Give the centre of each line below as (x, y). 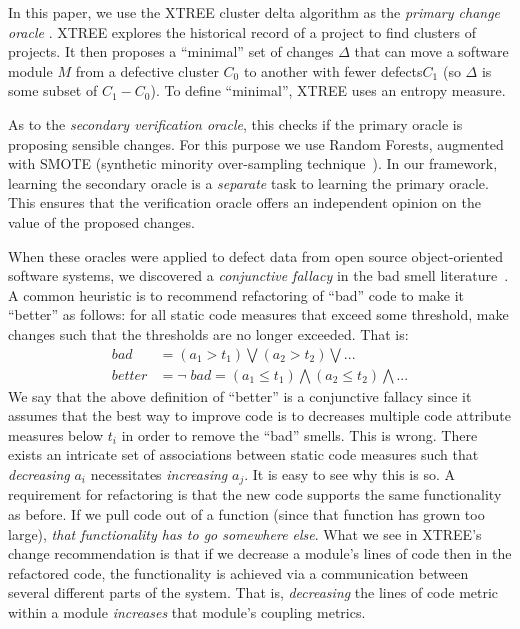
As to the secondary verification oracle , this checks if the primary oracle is (235, 123)
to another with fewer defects (333, 70)
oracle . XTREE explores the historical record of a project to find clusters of (242, 31)
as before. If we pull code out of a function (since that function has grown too (246, 513)
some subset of (53, 90)
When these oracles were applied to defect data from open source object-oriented (256, 255)
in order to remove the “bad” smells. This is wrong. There (299, 434)
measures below (56, 434)
